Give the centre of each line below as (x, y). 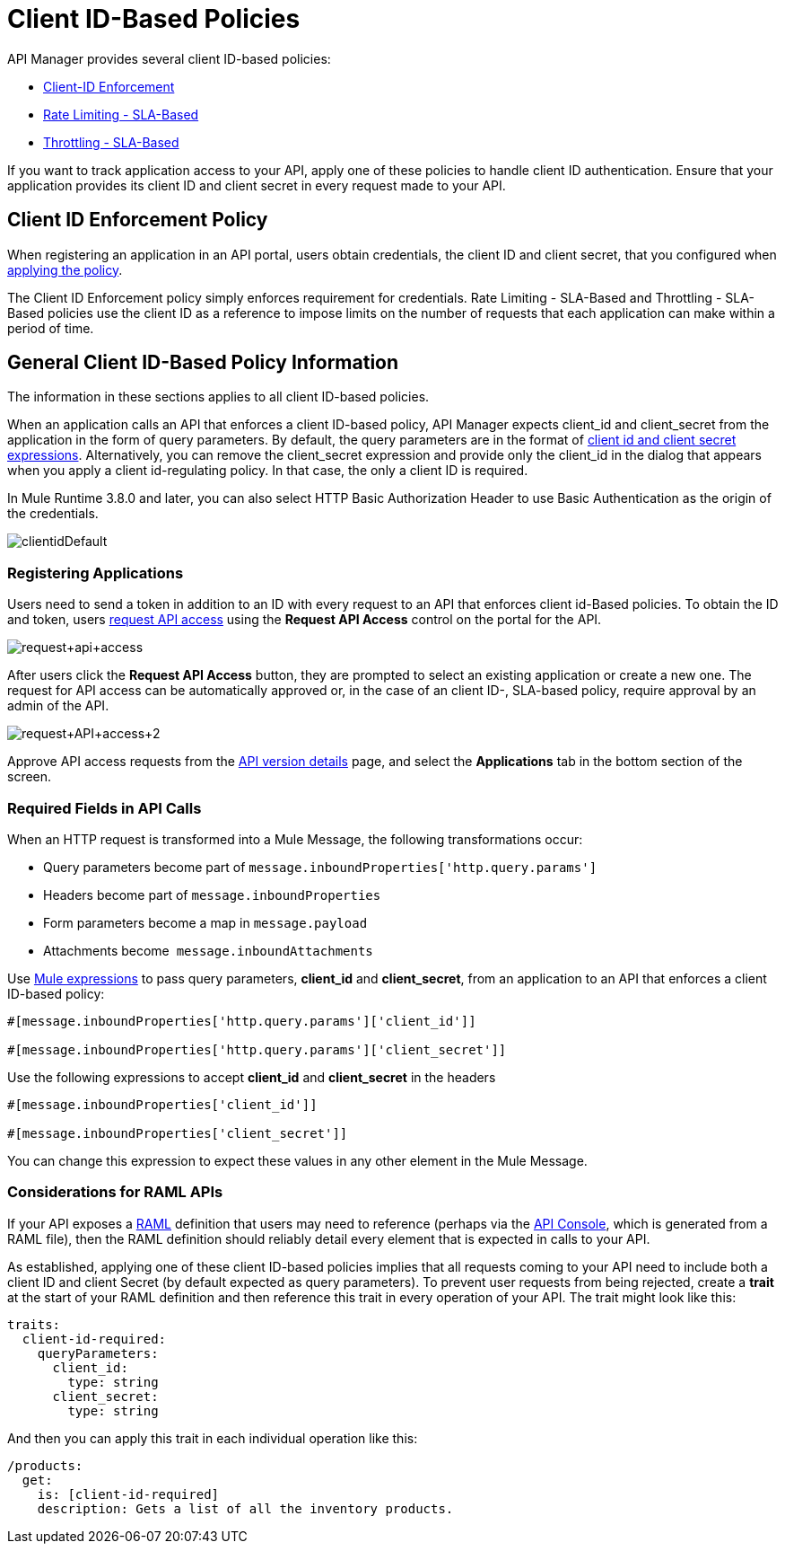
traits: (34, 1324)
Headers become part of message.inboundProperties (212, 894)
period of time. (51, 328)
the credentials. (53, 514)
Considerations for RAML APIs (115, 1192)
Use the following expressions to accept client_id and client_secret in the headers (252, 1077)
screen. (30, 777)
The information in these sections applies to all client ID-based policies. (218, 397)
